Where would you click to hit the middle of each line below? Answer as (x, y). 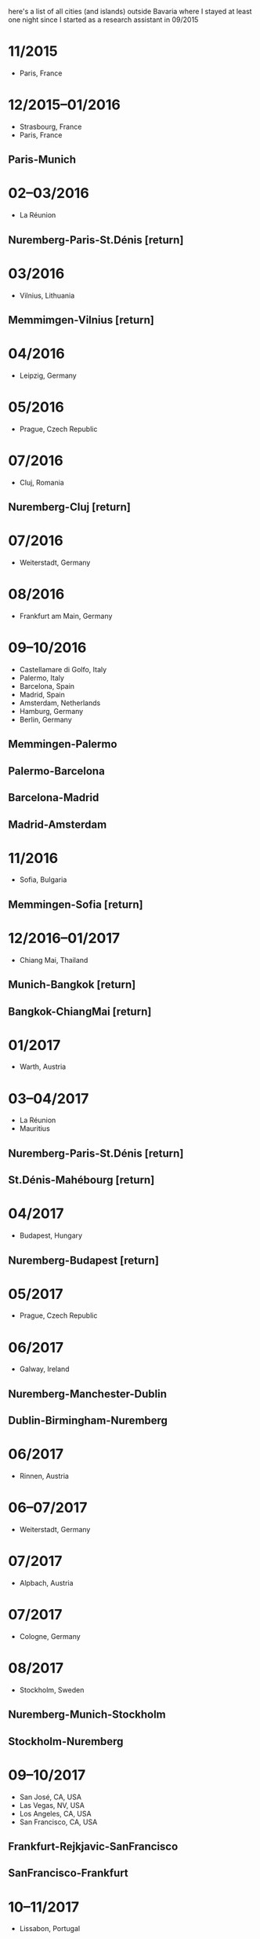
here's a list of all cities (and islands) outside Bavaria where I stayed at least (130, 11)
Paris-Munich (42, 160)
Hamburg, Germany (51, 711)
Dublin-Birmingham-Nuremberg (88, 1421)
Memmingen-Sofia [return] (76, 904)
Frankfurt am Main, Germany (66, 616)
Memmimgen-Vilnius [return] (81, 320)
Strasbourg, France (51, 126)
